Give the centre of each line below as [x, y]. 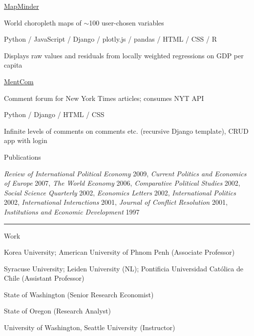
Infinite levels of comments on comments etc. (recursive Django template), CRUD [126, 131]
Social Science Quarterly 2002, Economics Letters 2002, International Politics [120, 192]
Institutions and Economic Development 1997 [72, 211]
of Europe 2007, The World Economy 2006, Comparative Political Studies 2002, [122, 183]
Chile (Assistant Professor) [44, 278]
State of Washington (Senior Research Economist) [79, 294]
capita [13, 65]
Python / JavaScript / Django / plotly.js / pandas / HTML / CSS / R [110, 39]
